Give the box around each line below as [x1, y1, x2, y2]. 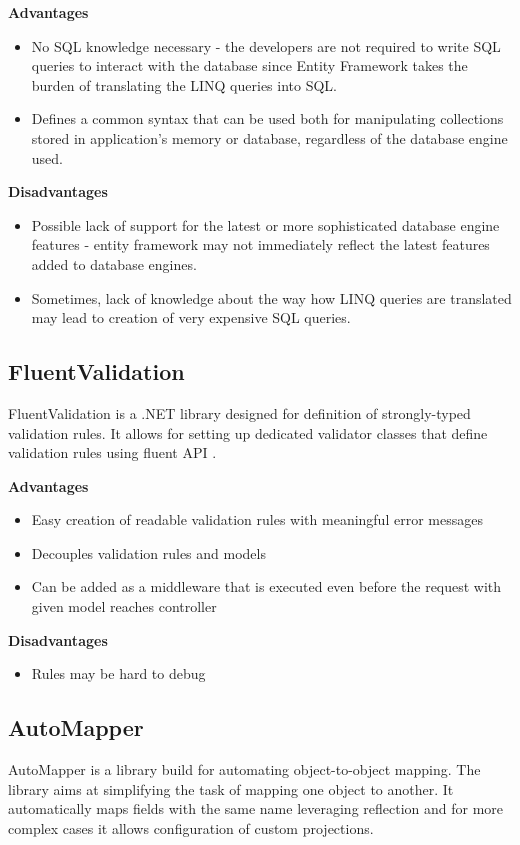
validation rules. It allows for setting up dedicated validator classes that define [8, 422, 488, 443]
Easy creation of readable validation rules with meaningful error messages [31, 509, 483, 530]
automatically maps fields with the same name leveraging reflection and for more [8, 798, 504, 819]
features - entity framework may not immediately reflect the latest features [31, 234, 490, 255]
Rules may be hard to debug [31, 663, 206, 684]
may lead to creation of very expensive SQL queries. [31, 307, 351, 328]
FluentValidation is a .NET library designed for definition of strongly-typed [8, 402, 471, 423]
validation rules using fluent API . [8, 442, 217, 463]
